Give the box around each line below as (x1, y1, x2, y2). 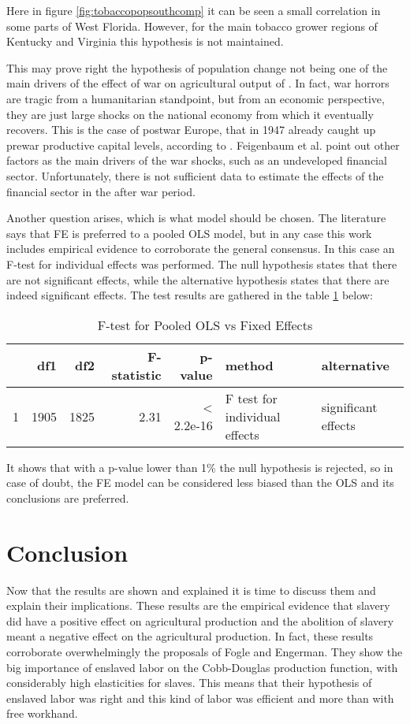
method (225, 356, 274, 375)
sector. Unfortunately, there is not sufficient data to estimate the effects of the (6, 167, 384, 184)
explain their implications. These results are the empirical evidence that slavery (6, 597, 390, 614)
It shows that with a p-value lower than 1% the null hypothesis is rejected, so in (6, 459, 393, 475)
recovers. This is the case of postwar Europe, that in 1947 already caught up (6, 121, 376, 138)
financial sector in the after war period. (6, 183, 196, 199)
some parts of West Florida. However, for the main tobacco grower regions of (6, 17, 378, 34)
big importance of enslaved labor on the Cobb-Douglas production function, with (6, 659, 398, 675)
